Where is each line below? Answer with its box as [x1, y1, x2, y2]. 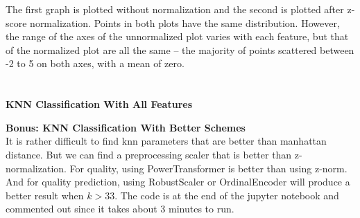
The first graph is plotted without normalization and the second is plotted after [6, 2, 344, 16]
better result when [6, 188, 84, 202]
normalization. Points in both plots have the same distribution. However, [30, 15, 340, 30]
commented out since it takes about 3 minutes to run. [6, 201, 234, 216]
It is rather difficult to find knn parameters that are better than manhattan [6, 134, 327, 148]
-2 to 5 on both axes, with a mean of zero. [6, 56, 185, 71]
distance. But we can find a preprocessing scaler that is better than [6, 147, 292, 161]
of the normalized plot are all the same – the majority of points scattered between [6, 42, 354, 57]
